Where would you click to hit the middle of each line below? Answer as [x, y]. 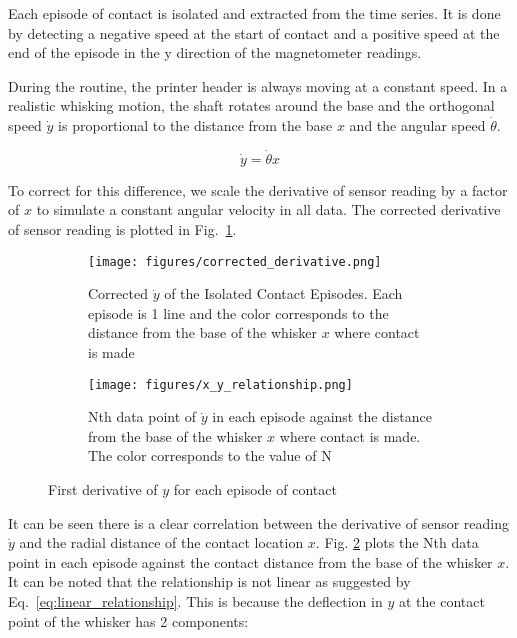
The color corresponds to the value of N [210, 455]
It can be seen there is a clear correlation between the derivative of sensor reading [259, 522]
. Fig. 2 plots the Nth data [397, 542]
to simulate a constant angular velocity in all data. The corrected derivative [268, 209]
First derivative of [103, 489]
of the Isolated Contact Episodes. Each [283, 293]
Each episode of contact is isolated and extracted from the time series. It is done [254, 13]
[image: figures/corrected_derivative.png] [235, 261]
